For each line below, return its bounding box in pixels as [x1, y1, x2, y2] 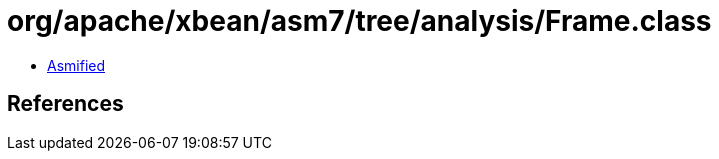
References [7, 91, 124, 117]
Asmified [47, 56, 106, 74]
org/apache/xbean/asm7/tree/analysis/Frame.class [7, 4, 712, 38]
